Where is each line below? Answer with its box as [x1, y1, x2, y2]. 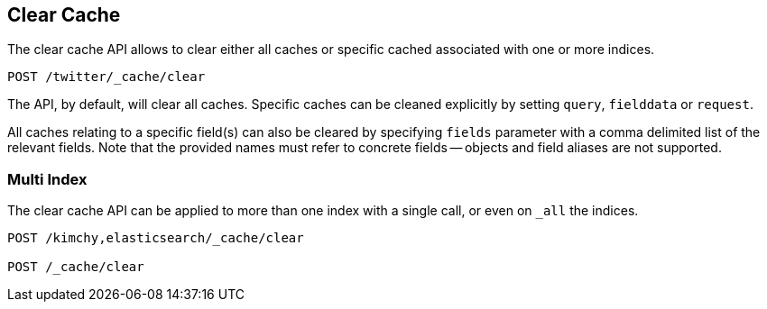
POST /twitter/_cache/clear [7, 69, 206, 85]
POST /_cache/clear [7, 259, 144, 275]
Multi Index [7, 169, 88, 188]
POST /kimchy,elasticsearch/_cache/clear [7, 231, 304, 246]
